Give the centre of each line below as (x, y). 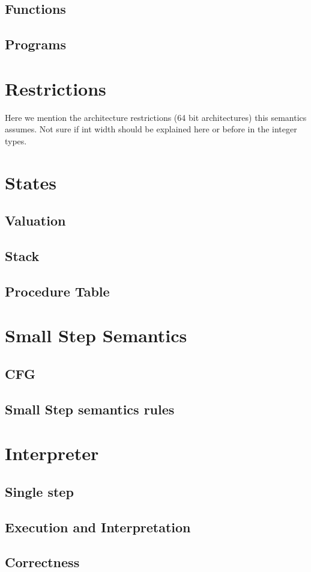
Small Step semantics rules (90, 409)
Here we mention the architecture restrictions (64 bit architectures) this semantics (156, 117)
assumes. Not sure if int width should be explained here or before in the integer (151, 129)
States (31, 182)
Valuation (35, 220)
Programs (35, 44)
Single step (39, 491)
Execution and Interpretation (98, 527)
